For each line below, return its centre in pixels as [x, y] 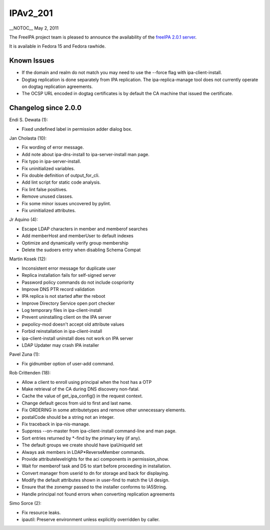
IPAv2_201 [31, 13]
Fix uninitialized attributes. [49, 210]
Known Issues [32, 61]
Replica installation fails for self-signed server [69, 275]
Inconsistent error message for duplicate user [69, 268]
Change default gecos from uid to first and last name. [77, 403]
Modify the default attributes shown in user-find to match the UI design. [95, 480]
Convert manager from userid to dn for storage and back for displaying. [95, 473]
